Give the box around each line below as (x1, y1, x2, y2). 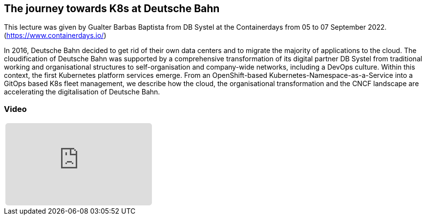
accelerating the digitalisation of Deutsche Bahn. (4, 88, 160, 96)
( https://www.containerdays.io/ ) (4, 31, 106, 40)
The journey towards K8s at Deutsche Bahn (4, 2, 220, 15)
